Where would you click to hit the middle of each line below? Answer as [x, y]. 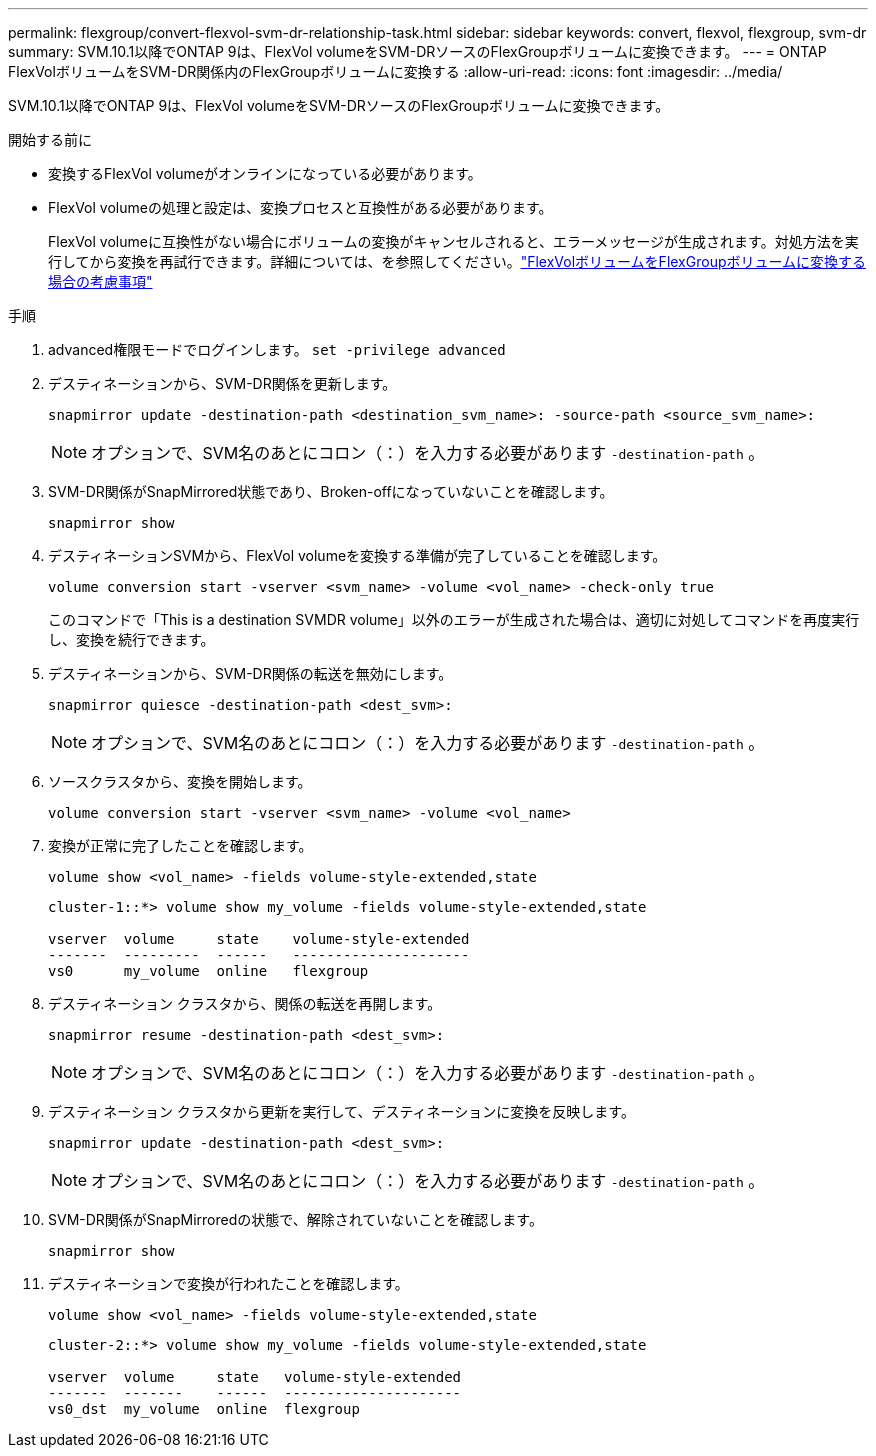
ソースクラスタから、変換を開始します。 [180, 781]
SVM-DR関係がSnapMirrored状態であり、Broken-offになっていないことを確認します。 [331, 491]
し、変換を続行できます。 [131, 639]
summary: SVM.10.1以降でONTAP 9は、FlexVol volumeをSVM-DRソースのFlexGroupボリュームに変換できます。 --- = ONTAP [417, 51]
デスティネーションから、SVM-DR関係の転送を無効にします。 [250, 673]
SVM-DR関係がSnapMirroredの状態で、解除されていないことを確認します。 [295, 1219]
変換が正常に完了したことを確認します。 [180, 845]
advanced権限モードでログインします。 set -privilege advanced [277, 349]
